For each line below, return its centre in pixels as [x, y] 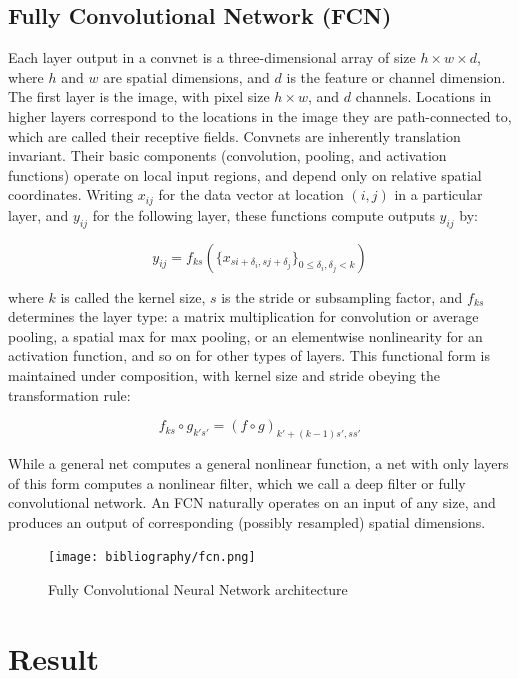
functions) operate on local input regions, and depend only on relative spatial [245, 174]
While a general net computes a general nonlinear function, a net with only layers [258, 463]
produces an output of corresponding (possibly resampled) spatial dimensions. [247, 521]
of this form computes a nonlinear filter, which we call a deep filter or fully [237, 482]
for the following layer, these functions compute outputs [263, 214]
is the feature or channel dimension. [396, 76]
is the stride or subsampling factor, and [342, 296]
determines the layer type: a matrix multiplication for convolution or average [243, 316]
